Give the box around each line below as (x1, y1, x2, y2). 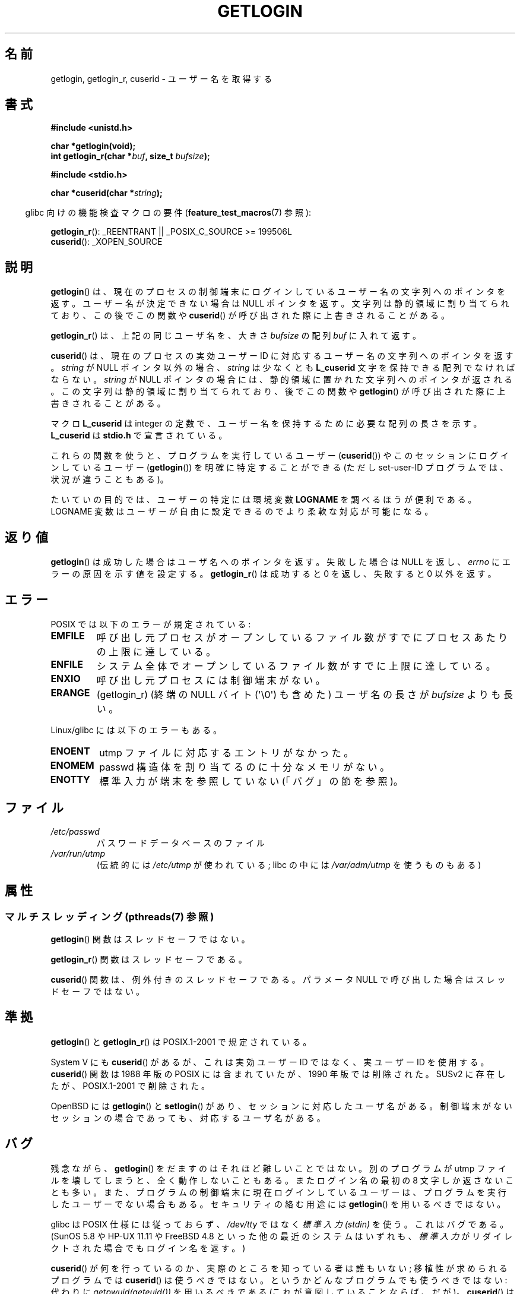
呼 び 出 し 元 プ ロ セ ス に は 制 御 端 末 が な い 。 (96, 674, 325, 686)
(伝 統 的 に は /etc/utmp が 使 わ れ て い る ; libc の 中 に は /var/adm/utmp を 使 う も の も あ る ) (96, 859, 481, 870)
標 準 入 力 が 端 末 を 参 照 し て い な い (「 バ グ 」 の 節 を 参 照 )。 (99, 775, 403, 787)
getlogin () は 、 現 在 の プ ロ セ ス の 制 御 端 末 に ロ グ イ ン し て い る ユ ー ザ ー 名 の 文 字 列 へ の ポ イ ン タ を (50, 286, 506, 297)
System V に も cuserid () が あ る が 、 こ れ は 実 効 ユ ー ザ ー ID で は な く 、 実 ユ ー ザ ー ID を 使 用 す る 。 (50, 1056, 489, 1067)
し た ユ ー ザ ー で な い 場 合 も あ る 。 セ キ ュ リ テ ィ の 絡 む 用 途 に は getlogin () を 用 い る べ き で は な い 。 (50, 1198, 506, 1209)
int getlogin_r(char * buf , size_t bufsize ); (50, 151, 210, 162)
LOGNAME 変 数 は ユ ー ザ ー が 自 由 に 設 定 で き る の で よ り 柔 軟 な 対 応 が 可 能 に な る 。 (50, 506, 433, 517)
